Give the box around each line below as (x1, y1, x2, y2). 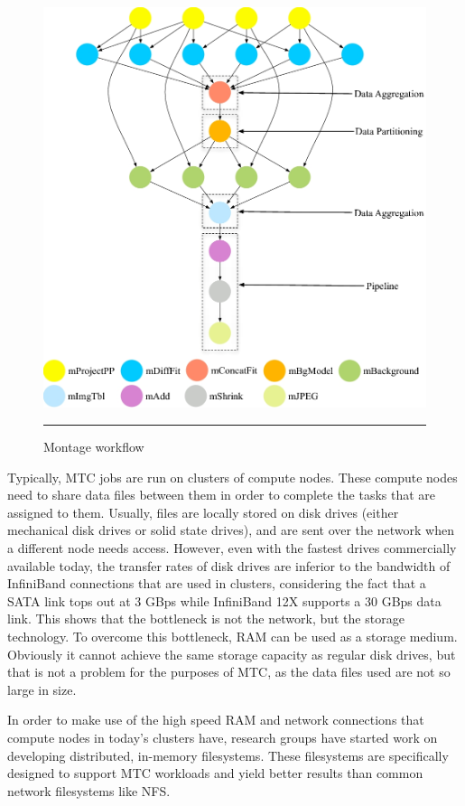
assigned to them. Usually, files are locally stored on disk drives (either (7, 502, 399, 521)
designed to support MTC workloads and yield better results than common (7, 764, 423, 783)
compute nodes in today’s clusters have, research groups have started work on (7, 727, 438, 746)
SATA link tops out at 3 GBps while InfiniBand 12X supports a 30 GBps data (7, 591, 442, 610)
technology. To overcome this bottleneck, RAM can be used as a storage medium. (7, 626, 458, 645)
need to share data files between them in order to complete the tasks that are (7, 485, 436, 504)
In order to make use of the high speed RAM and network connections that (7, 710, 424, 729)
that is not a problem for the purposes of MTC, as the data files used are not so (7, 662, 451, 681)
